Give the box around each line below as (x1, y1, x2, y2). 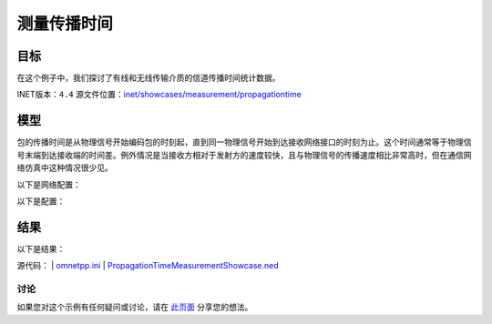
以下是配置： (16, 196, 66, 207)
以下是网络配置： (16, 178, 81, 190)
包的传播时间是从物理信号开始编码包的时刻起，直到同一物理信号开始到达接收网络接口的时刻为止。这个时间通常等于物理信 (16, 137, 472, 147)
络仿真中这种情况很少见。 (16, 162, 113, 173)
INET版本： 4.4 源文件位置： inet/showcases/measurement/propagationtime (16, 89, 302, 100)
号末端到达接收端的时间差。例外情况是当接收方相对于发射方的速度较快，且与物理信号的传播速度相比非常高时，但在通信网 (16, 149, 472, 160)
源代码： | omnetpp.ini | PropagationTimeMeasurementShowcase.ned (16, 260, 280, 271)
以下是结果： (16, 243, 66, 254)
